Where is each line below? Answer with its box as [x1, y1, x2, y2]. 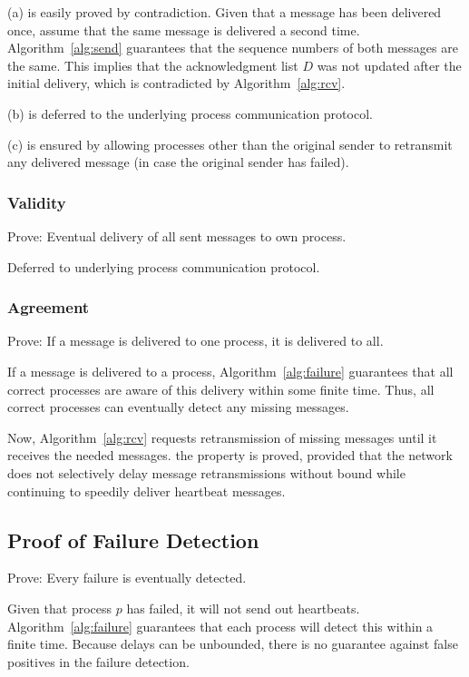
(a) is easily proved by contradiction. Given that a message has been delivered [7, 3, 442, 21]
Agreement [7, 296, 90, 319]
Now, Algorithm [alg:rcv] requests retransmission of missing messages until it [7, 427, 437, 446]
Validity [7, 191, 66, 213]
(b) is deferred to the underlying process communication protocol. [7, 103, 373, 123]
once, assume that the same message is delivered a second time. [7, 20, 360, 39]
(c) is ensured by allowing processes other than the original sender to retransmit [7, 134, 453, 153]
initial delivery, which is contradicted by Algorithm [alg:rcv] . [7, 74, 346, 93]
